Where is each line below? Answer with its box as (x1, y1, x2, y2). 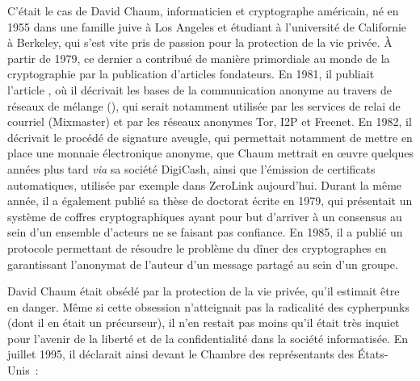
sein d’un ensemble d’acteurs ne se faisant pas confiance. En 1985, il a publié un (7, 224, 403, 241)
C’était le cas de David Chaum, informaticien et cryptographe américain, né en (7, 2, 399, 19)
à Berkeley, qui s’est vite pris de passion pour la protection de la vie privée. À (7, 34, 393, 51)
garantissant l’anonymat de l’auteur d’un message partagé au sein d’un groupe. (7, 255, 398, 272)
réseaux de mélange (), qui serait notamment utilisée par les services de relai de (7, 97, 401, 114)
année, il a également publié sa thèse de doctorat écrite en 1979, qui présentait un (7, 192, 413, 209)
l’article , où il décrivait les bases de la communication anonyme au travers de (7, 81, 393, 98)
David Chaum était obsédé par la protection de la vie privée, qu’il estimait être (7, 283, 400, 299)
